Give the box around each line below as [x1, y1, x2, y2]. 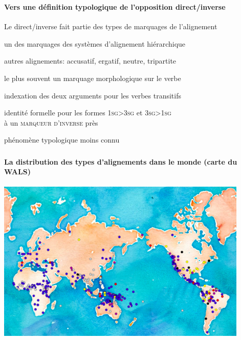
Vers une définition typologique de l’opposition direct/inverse [4, 1, 226, 12]
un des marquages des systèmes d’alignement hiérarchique [4, 38, 186, 49]
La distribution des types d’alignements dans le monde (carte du [4, 156, 237, 167]
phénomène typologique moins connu [4, 134, 120, 145]
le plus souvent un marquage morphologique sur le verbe [4, 72, 181, 83]
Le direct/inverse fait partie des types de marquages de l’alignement [4, 21, 217, 32]
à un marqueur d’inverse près [4, 117, 98, 128]
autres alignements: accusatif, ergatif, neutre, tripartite [4, 55, 177, 66]
